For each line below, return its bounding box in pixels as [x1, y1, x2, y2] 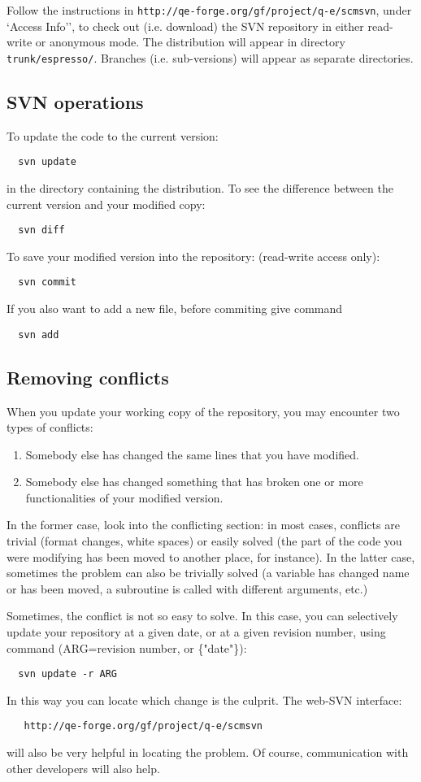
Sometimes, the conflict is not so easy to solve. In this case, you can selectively [7, 607, 398, 624]
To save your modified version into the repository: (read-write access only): [7, 247, 380, 264]
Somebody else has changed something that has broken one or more [25, 473, 363, 490]
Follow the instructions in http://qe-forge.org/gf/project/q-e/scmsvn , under [7, 2, 412, 18]
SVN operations [7, 89, 144, 114]
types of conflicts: [7, 419, 93, 436]
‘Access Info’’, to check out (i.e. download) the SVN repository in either [7, 17, 364, 34]
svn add [18, 328, 59, 341]
